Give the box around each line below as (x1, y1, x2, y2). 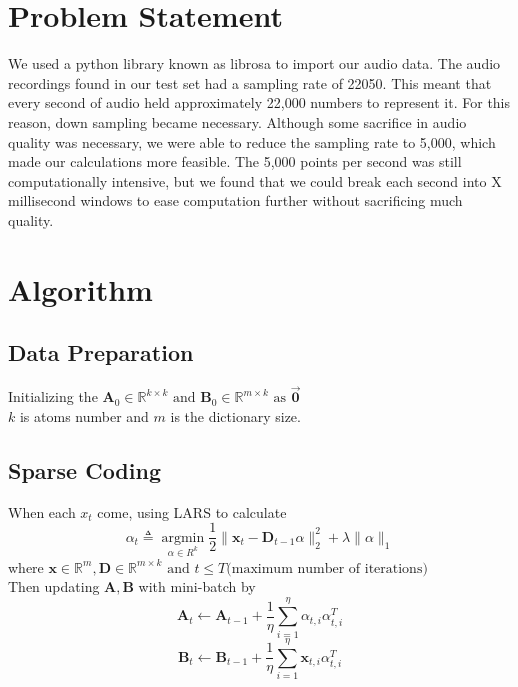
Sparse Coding (8, 454, 161, 485)
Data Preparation (8, 337, 194, 368)
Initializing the (8, 386, 98, 407)
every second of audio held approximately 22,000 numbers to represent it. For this (8, 92, 511, 113)
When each (8, 501, 76, 522)
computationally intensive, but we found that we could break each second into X (8, 170, 502, 191)
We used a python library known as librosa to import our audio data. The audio (8, 53, 501, 74)
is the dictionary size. (170, 405, 301, 426)
